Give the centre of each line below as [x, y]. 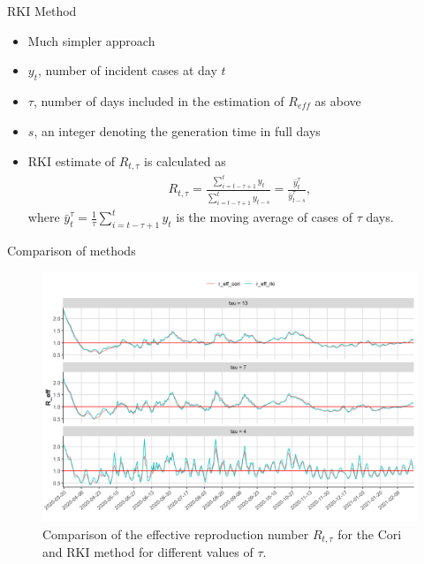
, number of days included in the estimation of [159, 100]
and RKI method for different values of [148, 552]
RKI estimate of [72, 161]
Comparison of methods [72, 250]
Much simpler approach [91, 40]
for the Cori [370, 534]
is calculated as [185, 161]
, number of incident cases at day [128, 70]
